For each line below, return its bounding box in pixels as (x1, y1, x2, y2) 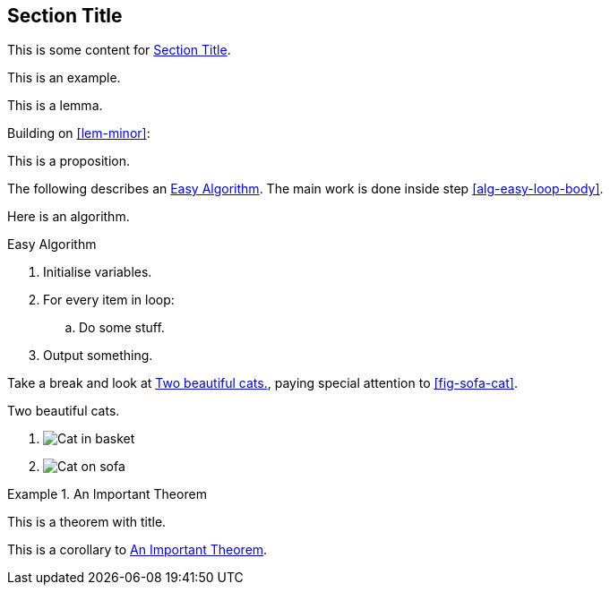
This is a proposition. (7, 153, 130, 169)
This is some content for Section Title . (7, 42, 231, 58)
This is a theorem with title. (7, 514, 167, 530)
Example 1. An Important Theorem (7, 486, 207, 502)
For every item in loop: (43, 292, 175, 308)
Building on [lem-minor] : (7, 125, 150, 142)
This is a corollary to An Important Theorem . (7, 542, 268, 558)
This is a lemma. (7, 98, 103, 114)
